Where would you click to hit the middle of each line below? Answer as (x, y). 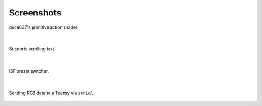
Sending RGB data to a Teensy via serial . (52, 93)
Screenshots (35, 13)
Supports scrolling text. (32, 49)
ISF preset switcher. (29, 71)
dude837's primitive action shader (43, 27)
